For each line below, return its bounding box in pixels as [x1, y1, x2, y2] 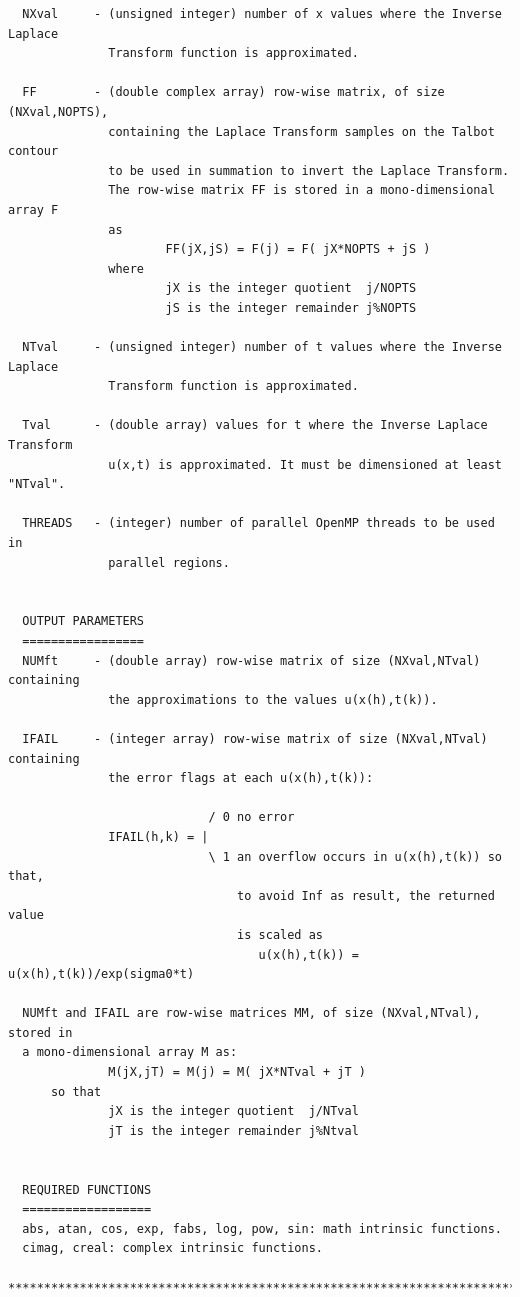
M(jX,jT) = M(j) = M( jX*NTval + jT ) [108, 1065, 366, 1080]
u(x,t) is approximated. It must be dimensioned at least [108, 457, 502, 472]
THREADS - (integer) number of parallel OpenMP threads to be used [22, 516, 495, 531]
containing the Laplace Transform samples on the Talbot [108, 124, 495, 139]
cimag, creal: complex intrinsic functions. [22, 1241, 323, 1256]
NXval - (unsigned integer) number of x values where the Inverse [22, 7, 502, 21]
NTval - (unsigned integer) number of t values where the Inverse [22, 340, 502, 355]
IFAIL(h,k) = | [108, 829, 209, 844]
